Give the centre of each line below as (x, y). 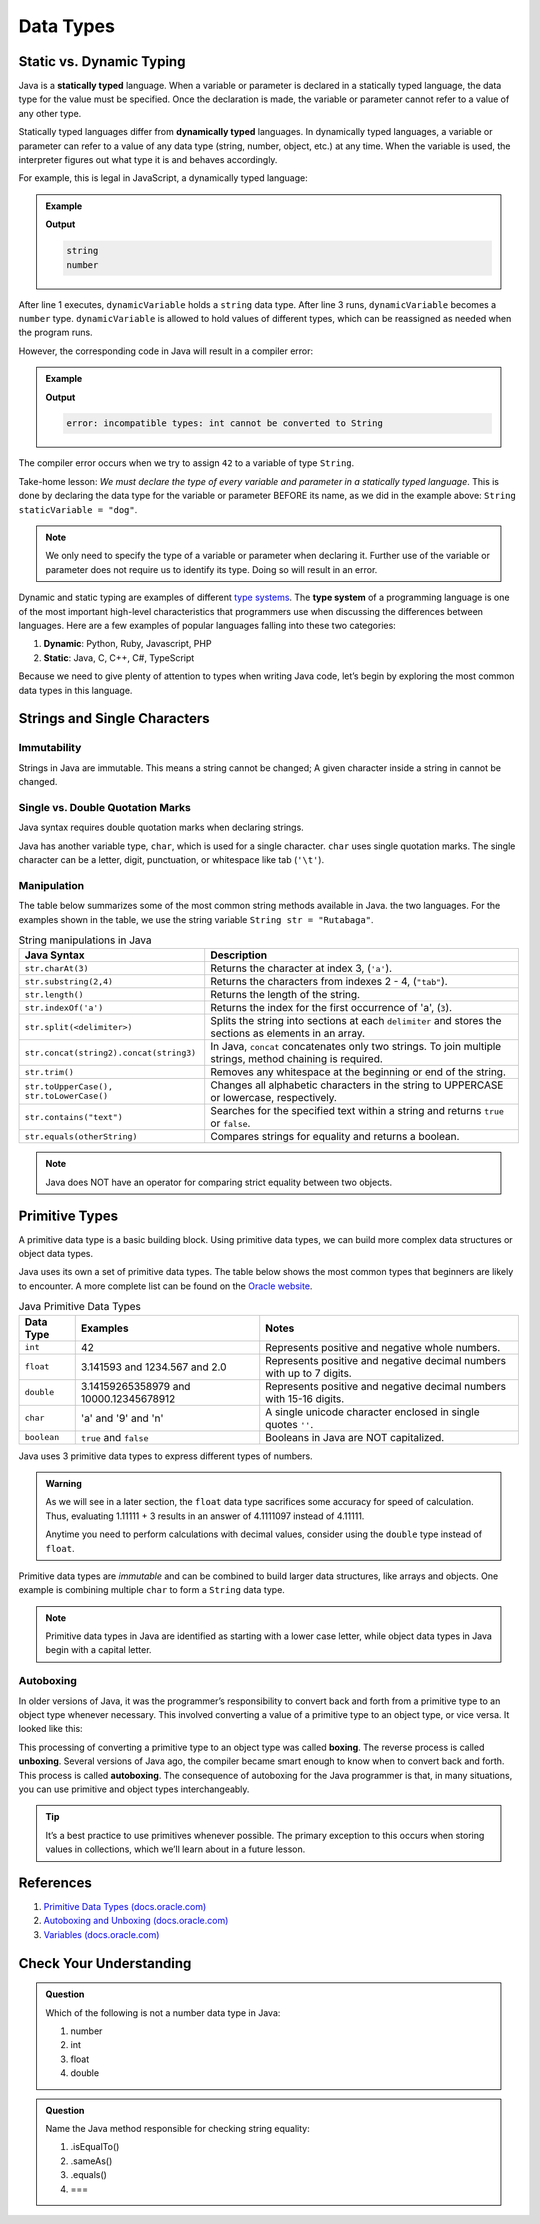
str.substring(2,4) (69, 981)
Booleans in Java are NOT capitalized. (355, 1437)
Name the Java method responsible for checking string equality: (177, 2128)
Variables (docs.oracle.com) (101, 1934)
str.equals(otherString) (81, 1136)
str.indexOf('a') (64, 1007)
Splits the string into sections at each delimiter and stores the (356, 1021)
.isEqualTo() (95, 2147)
